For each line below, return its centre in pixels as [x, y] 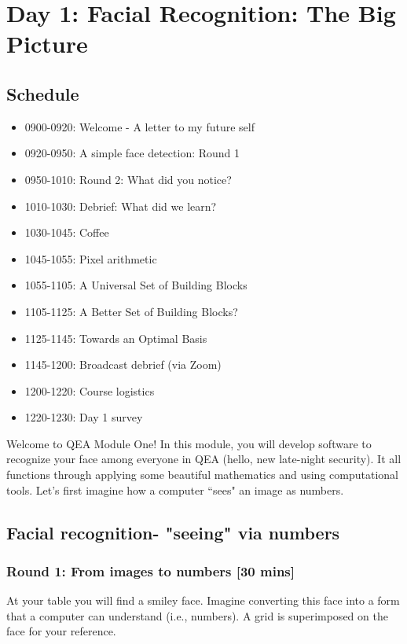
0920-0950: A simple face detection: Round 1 [132, 153]
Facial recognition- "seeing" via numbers [173, 532]
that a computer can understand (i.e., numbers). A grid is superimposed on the [197, 615]
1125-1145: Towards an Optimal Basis [116, 338]
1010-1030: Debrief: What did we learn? [121, 206]
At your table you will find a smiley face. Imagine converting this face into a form [203, 600]
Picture [47, 44]
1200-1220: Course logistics [90, 390]
